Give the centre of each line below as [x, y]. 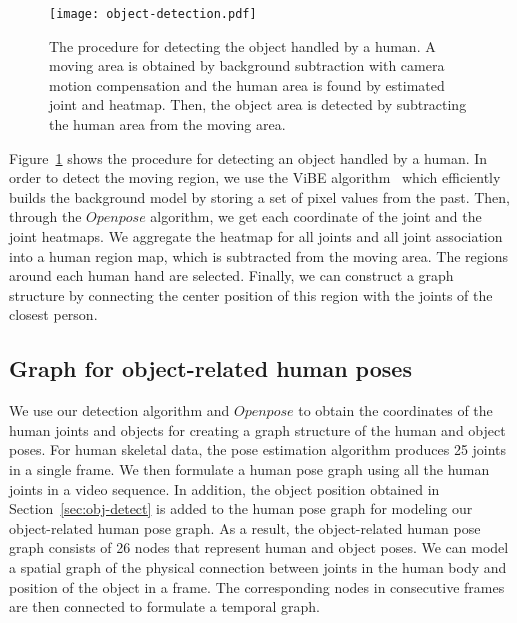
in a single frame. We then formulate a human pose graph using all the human [249, 468]
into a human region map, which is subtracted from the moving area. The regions [258, 255]
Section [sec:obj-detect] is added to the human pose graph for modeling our [241, 508]
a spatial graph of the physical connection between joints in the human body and [258, 566]
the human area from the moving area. [167, 124]
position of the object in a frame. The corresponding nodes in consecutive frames [257, 586]
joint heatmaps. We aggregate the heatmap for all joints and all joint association [256, 236]
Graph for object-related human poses [210, 368]
